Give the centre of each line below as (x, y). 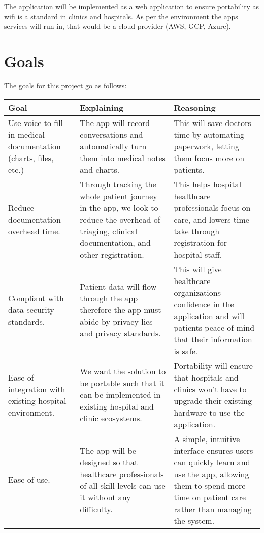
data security (31, 310)
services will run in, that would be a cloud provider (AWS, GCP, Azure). (118, 26)
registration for (201, 242)
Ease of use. (29, 479)
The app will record (115, 122)
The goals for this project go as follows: (65, 85)
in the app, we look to (119, 207)
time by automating (209, 134)
